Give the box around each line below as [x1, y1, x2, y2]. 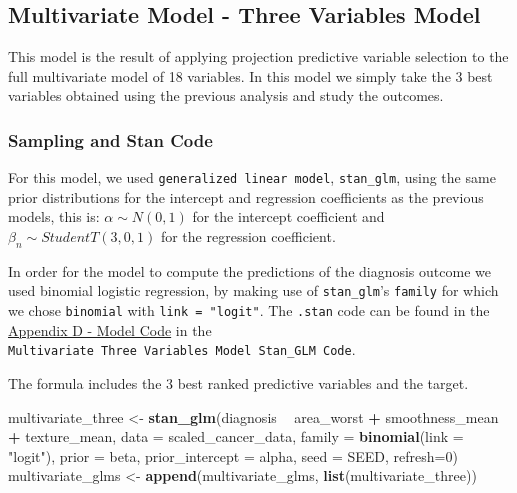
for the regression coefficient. [160, 226, 336, 247]
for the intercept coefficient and [192, 206, 385, 227]
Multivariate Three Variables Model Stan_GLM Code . [8, 339, 356, 360]
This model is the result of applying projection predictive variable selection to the [8, 46, 509, 67]
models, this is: [8, 206, 100, 227]
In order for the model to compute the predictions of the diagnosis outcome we [8, 260, 491, 281]
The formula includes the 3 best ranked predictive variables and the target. [8, 373, 469, 393]
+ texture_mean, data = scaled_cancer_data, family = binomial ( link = [8, 426, 464, 447]
